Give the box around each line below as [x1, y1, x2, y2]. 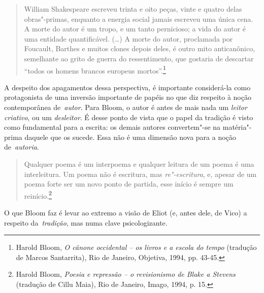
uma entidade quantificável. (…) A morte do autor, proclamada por [24, 33, 233, 44]
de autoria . [4, 141, 39, 152]
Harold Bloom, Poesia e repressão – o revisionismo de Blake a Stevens [16, 269, 236, 279]
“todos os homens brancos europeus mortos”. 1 [24, 63, 166, 76]
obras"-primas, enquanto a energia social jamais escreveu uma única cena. [24, 13, 253, 24]
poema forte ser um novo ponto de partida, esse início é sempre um [24, 178, 234, 189]
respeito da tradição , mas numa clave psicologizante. [4, 217, 168, 228]
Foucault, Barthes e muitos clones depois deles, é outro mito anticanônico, [24, 43, 255, 54]
